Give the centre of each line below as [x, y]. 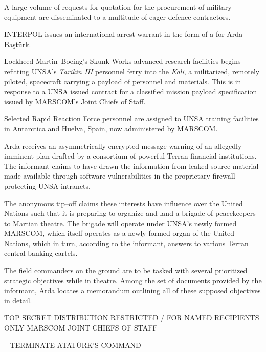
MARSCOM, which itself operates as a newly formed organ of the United [119, 233]
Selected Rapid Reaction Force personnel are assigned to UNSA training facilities [131, 118]
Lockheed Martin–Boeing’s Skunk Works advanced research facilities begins [123, 61]
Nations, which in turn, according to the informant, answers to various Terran [126, 243]
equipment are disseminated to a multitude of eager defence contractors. [117, 17]
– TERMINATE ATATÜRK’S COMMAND [73, 345]
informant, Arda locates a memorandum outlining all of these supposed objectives [132, 290]
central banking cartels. [41, 253]
